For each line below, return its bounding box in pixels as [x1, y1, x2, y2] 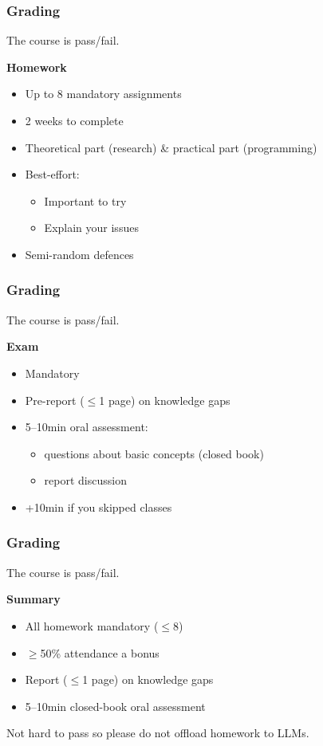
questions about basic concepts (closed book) [44, 445, 264, 461]
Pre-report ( [25, 391, 85, 408]
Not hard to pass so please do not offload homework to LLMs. [6, 724, 309, 741]
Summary [6, 591, 61, 607]
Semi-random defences [25, 245, 134, 262]
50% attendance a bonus [40, 644, 160, 661]
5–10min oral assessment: [25, 418, 148, 435]
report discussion [44, 472, 127, 489]
